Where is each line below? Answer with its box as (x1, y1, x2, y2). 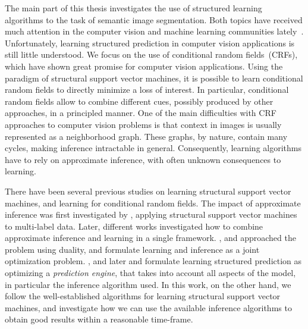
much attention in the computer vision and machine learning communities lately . (5, 25, 304, 37)
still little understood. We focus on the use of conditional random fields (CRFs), (5, 48, 298, 61)
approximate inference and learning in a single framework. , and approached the (5, 231, 296, 244)
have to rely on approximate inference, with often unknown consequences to (5, 153, 281, 165)
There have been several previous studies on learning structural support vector (5, 184, 291, 197)
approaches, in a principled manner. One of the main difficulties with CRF (5, 106, 276, 119)
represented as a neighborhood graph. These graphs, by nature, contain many (5, 130, 288, 142)
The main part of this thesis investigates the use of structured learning (5, 2, 262, 14)
